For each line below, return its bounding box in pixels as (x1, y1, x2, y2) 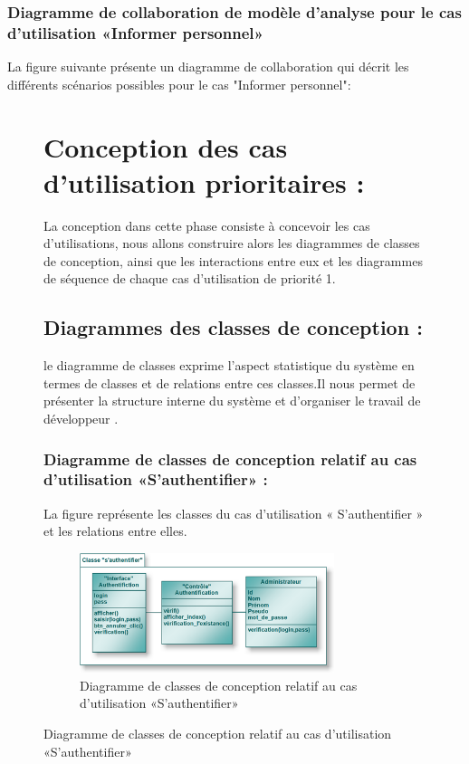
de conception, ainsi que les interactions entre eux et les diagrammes (43, 251, 423, 270)
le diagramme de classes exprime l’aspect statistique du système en (43, 356, 415, 375)
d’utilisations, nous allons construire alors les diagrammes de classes (43, 234, 420, 253)
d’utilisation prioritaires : (43, 163, 365, 200)
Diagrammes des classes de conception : (43, 313, 423, 341)
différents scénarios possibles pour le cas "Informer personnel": (7, 74, 351, 93)
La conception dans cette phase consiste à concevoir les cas (43, 215, 370, 234)
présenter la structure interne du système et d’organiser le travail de (43, 391, 421, 410)
